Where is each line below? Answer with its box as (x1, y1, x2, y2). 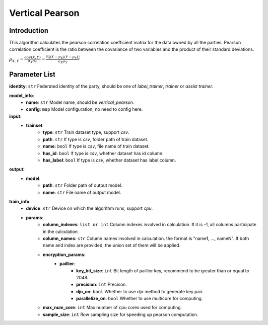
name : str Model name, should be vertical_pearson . (26, 99, 134, 105)
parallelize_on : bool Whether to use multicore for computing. (76, 296, 203, 302)
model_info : (9, 92, 34, 98)
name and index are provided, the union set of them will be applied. (43, 243, 181, 248)
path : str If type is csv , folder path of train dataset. (43, 136, 149, 142)
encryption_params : (43, 251, 86, 257)
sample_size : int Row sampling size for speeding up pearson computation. (43, 311, 199, 318)
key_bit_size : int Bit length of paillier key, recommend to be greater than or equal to (76, 267, 250, 273)
